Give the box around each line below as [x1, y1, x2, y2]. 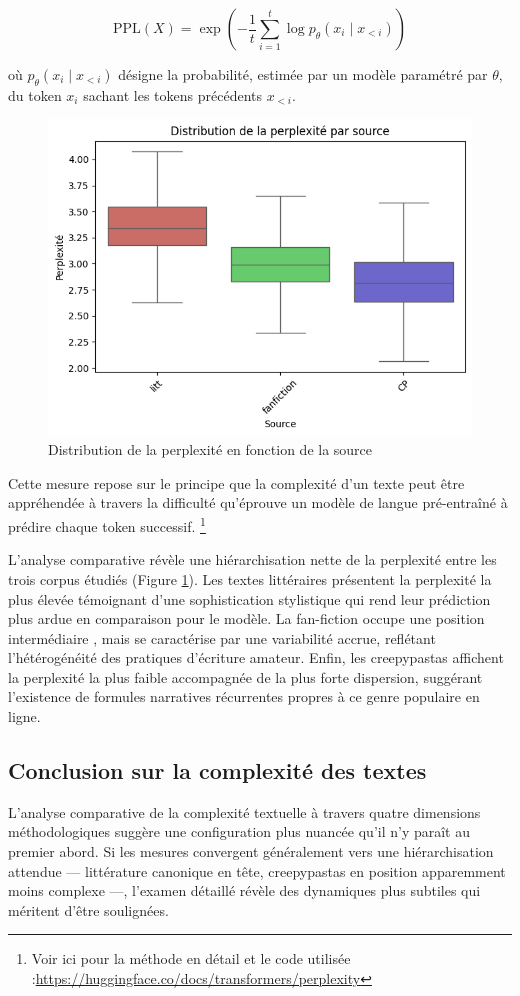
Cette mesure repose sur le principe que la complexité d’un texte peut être [8, 472, 465, 493]
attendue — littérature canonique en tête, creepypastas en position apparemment [8, 860, 506, 881]
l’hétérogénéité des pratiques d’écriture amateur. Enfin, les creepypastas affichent [8, 647, 504, 668]
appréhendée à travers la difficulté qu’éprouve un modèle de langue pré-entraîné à [8, 492, 508, 513]
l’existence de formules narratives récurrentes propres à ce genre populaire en [8, 686, 480, 707]
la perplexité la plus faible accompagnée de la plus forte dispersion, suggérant [8, 666, 483, 687]
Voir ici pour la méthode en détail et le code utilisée [31, 948, 351, 969]
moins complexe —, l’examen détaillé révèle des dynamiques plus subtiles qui [8, 880, 481, 901]
